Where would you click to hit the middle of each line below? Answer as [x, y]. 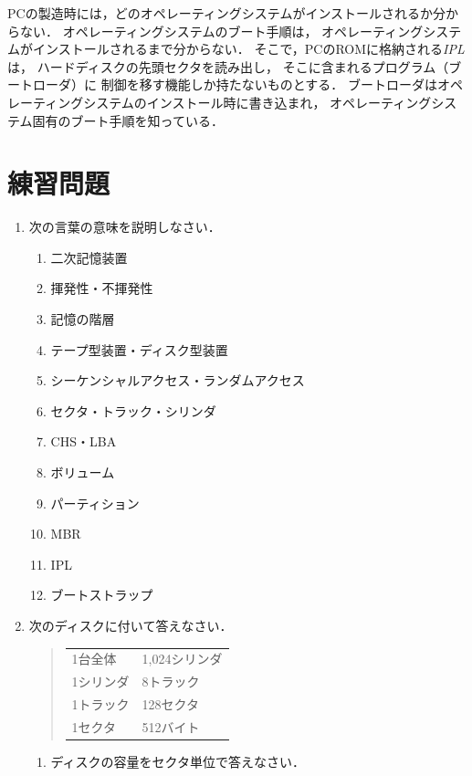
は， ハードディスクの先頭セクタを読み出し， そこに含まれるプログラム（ [228, 66]
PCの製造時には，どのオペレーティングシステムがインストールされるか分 [227, 13]
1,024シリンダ [182, 659]
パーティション [95, 503]
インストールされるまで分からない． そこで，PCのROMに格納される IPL [248, 49]
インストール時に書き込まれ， [236, 102]
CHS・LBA [84, 441]
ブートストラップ [102, 595]
